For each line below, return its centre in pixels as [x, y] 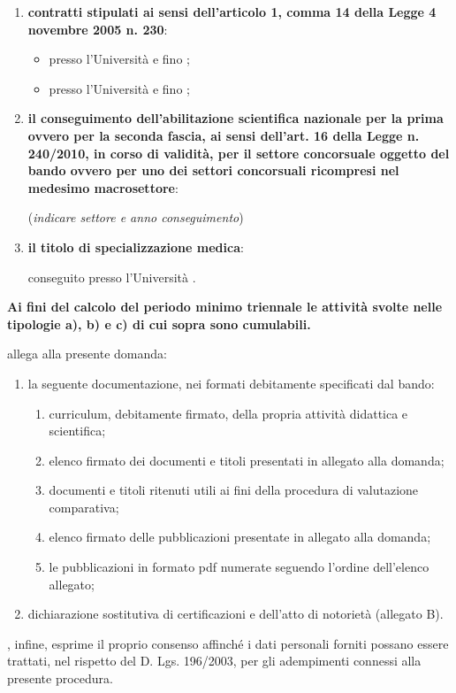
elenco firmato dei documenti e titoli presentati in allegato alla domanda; [247, 460]
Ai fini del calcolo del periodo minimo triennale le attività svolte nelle [225, 307]
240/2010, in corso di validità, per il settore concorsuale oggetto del [239, 153]
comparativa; [84, 507]
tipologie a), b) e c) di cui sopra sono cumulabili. [159, 323]
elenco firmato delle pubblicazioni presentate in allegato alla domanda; [240, 537]
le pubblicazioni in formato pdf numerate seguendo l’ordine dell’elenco [239, 567]
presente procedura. [60, 678]
